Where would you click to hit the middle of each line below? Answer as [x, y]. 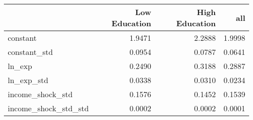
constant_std [30, 52]
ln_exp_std [28, 80]
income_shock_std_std [48, 108]
